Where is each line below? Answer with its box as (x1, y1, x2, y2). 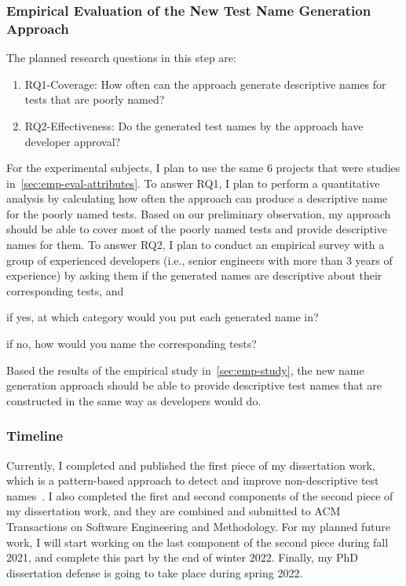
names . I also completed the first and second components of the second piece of (6, 487, 393, 504)
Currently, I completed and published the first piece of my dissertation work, (6, 456, 375, 473)
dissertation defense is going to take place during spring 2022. (6, 564, 303, 581)
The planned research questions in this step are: (6, 49, 236, 66)
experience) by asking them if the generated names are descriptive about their (6, 267, 382, 284)
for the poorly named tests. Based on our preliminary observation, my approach (6, 205, 391, 222)
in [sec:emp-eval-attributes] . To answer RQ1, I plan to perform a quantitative (6, 174, 380, 191)
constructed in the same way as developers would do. (6, 392, 262, 408)
